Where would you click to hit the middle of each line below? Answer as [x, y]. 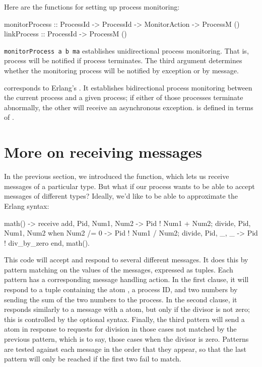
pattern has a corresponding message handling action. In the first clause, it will [126, 279]
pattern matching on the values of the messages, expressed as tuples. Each [119, 269]
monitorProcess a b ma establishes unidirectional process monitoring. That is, [126, 50]
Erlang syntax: [27, 205]
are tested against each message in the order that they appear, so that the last [125, 349]
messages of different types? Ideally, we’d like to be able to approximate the [121, 196]
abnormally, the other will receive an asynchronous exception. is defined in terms [129, 107]
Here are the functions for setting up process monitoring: [92, 7]
